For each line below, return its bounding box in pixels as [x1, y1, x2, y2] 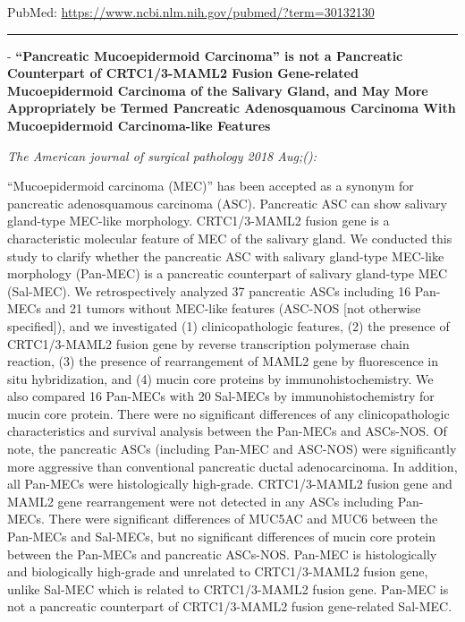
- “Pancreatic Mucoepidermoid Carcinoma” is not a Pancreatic [7, 46, 403, 64]
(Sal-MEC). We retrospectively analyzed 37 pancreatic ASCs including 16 [7, 281, 411, 300]
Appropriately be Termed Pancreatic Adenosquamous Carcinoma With [7, 98, 456, 117]
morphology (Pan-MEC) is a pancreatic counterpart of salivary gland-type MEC [7, 264, 448, 283]
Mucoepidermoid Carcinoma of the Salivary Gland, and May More [7, 81, 428, 99]
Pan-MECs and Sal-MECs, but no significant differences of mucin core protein [7, 527, 435, 546]
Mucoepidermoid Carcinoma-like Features [7, 115, 271, 134]
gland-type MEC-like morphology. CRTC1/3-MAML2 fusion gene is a [7, 211, 390, 230]
